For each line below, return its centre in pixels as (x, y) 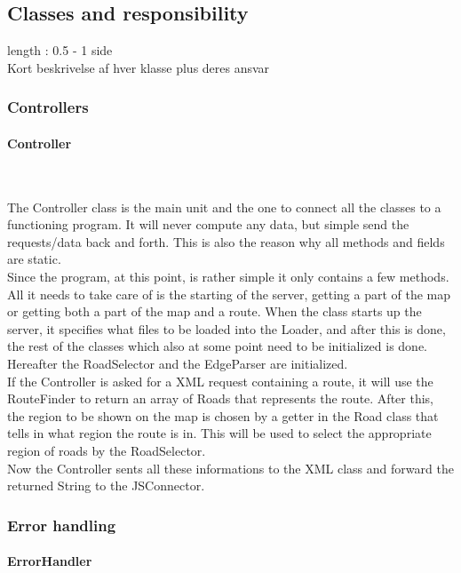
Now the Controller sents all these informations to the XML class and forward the (230, 468)
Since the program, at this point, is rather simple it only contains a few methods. (228, 276)
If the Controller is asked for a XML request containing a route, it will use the (220, 381)
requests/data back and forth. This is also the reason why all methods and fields (226, 241)
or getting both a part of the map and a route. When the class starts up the (215, 311)
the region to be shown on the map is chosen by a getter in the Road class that (223, 415)
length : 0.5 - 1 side (60, 50)
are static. (34, 259)
